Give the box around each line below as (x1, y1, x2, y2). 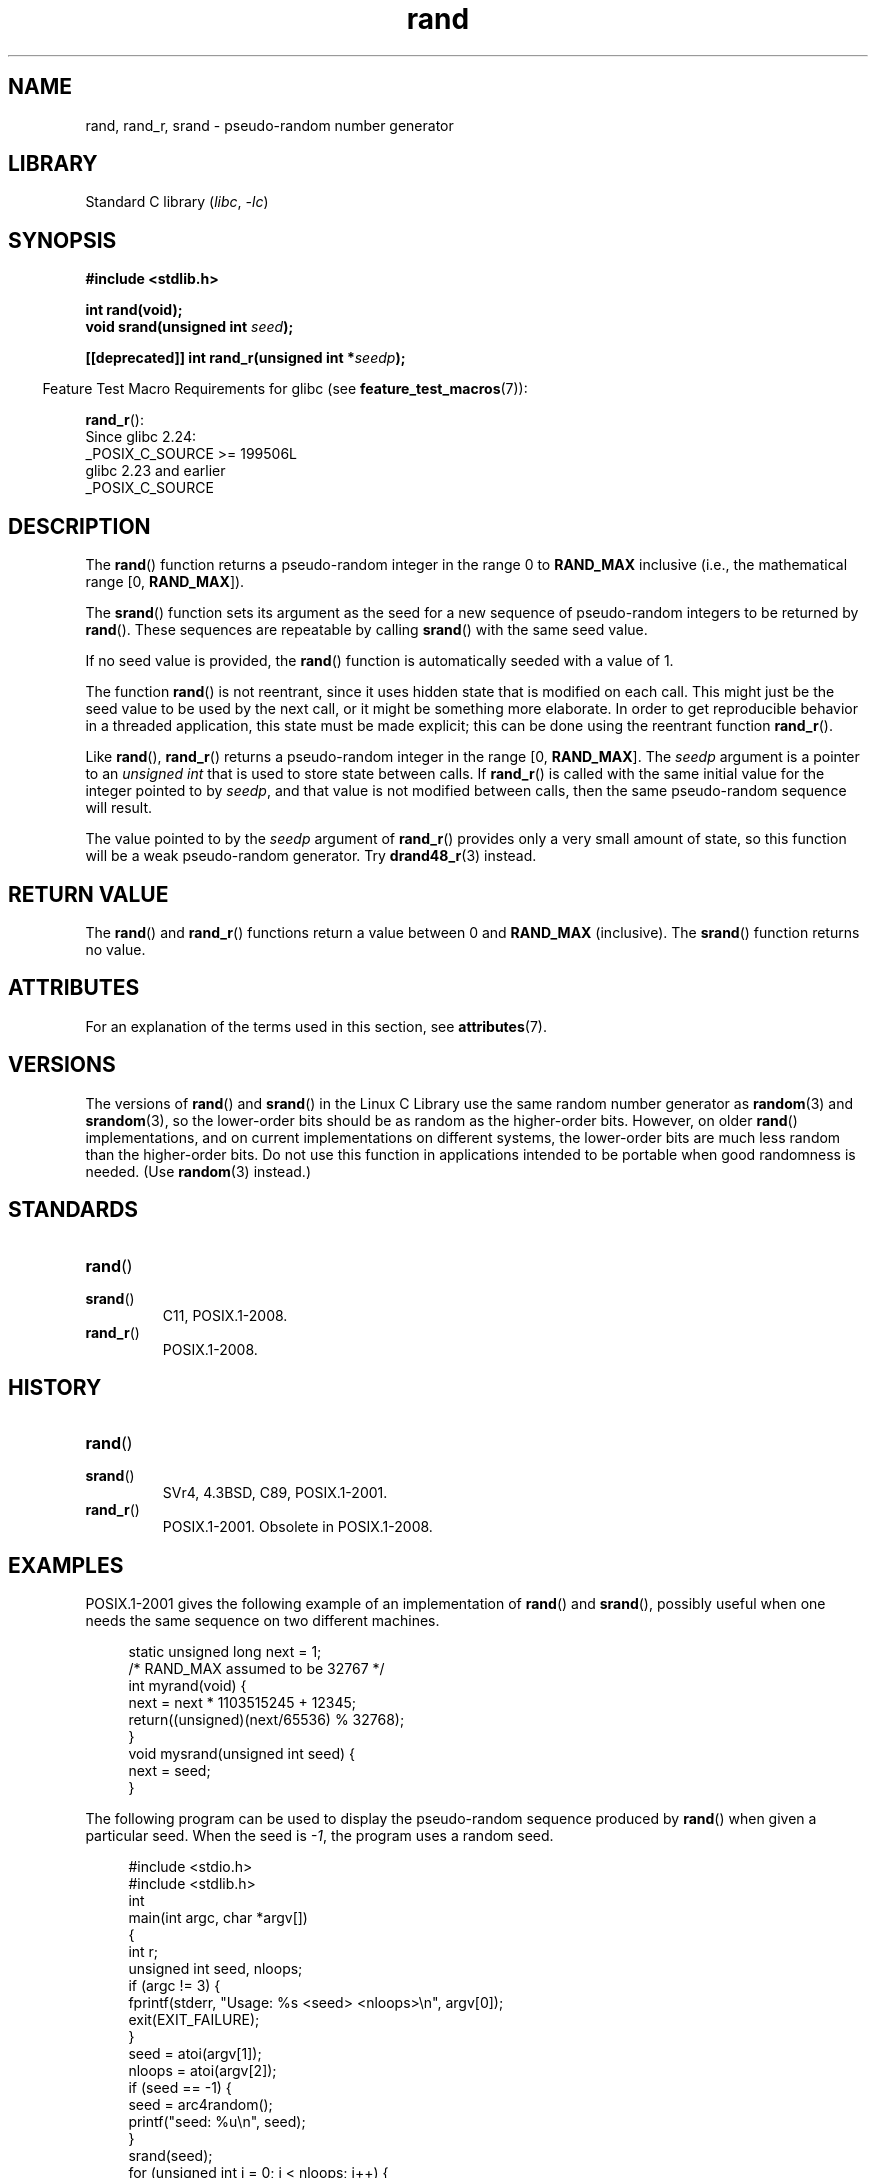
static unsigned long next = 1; (128, 1643, 322, 1661)
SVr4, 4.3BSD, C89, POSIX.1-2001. (162, 1484, 388, 1502)
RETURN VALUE (8, 881, 169, 907)
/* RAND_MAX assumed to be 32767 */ (128, 1660, 385, 1678)
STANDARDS (8, 1197, 139, 1223)
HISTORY (8, 1374, 102, 1400)
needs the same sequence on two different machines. (85, 1612, 440, 1630)
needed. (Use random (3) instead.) (85, 1162, 311, 1180)
